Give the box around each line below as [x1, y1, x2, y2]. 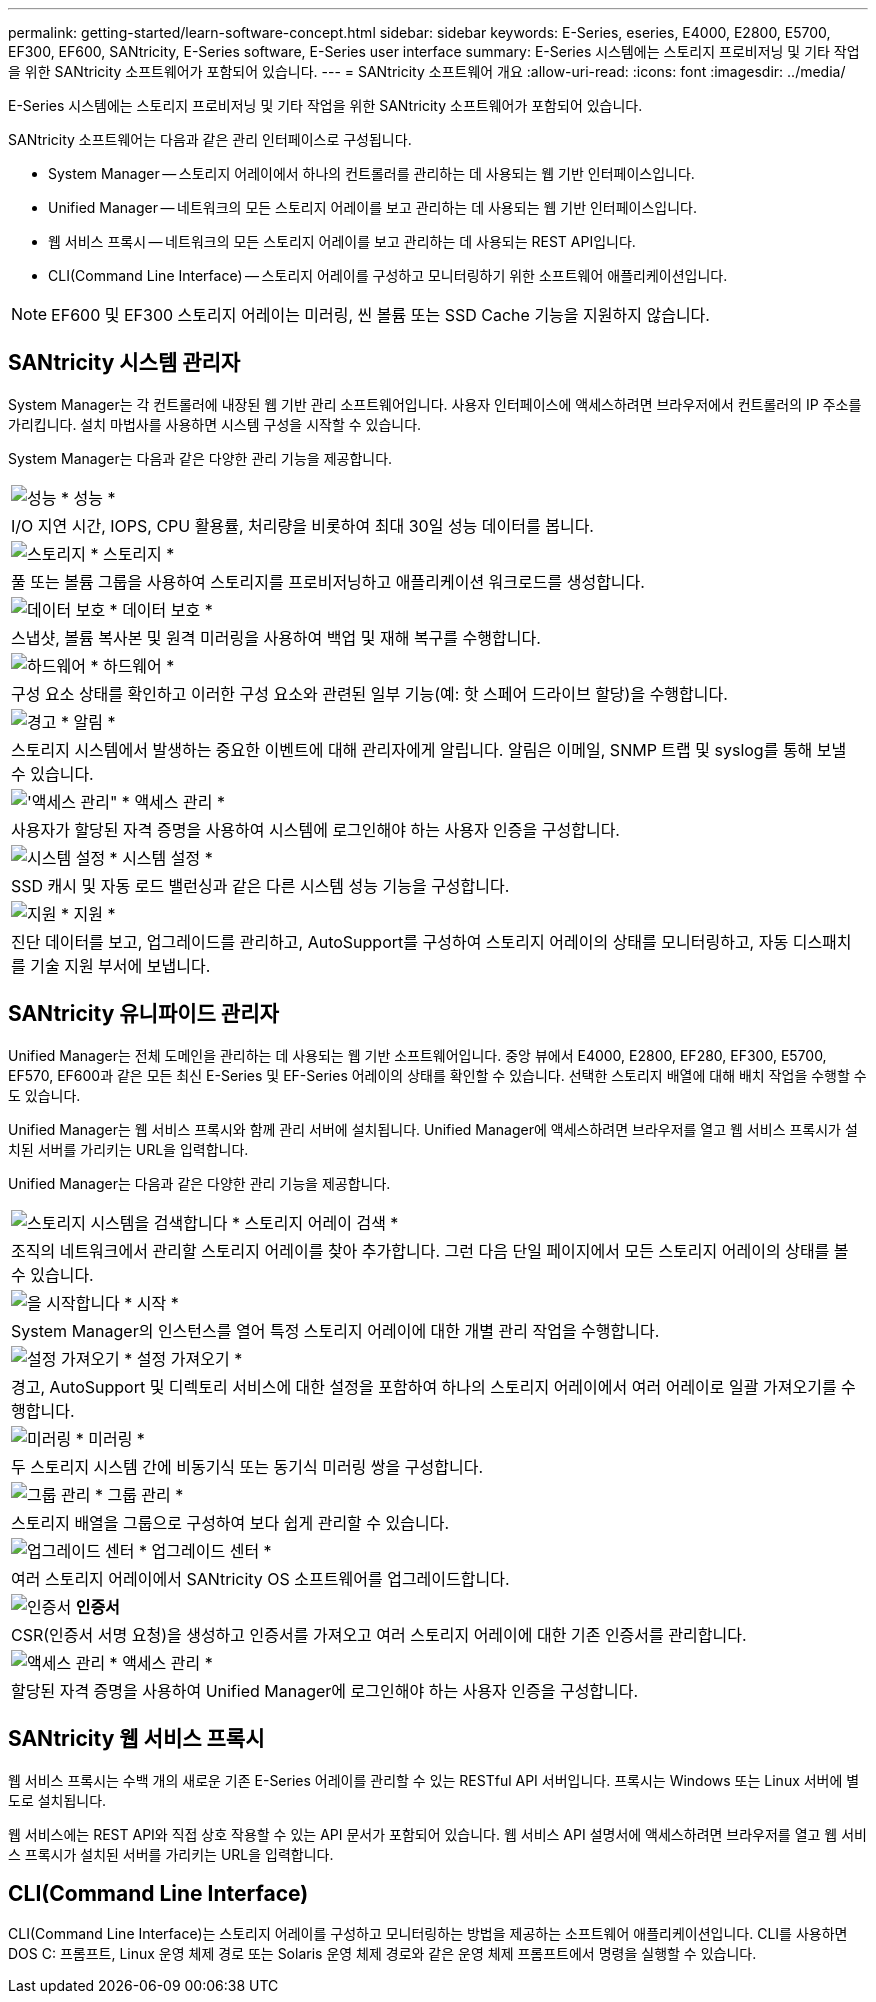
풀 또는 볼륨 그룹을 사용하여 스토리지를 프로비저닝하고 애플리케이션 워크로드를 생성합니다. [11, 571, 645, 592]
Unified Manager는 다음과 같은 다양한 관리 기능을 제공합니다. [8, 1174, 391, 1192]
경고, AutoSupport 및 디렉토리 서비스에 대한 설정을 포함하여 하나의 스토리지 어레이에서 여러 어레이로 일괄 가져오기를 [11, 1376, 837, 1397]
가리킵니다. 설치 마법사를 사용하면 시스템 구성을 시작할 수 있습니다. [8, 415, 422, 433]
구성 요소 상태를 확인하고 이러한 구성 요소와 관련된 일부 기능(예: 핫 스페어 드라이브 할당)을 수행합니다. [11, 683, 728, 704]
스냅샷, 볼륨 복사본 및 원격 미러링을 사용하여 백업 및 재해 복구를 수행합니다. [11, 627, 541, 648]
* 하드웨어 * [90, 655, 175, 676]
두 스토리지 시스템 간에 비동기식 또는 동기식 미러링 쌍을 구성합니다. [11, 1456, 483, 1477]
